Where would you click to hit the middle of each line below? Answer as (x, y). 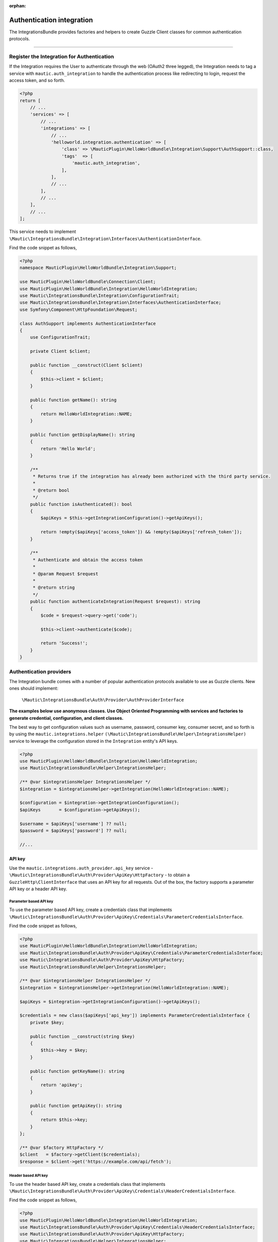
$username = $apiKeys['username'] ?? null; (73, 824)
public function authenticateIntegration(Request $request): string (115, 602)
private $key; (47, 1022)
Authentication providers (40, 672)
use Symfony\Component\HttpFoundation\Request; (78, 310)
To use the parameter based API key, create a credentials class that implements (91, 910)
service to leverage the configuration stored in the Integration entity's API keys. (94, 741)
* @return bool (51, 490)
